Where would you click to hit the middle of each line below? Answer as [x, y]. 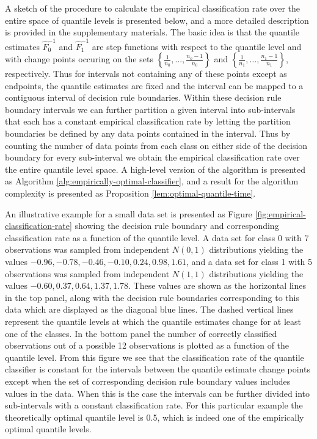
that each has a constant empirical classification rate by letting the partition [148, 121]
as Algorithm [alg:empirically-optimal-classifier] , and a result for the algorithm [152, 181]
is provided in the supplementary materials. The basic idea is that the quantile [152, 32]
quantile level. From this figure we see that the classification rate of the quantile [155, 357]
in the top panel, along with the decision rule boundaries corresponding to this [152, 297]
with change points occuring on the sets [79, 59]
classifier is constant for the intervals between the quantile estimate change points [158, 369]
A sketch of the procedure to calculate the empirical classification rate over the [152, 8]
